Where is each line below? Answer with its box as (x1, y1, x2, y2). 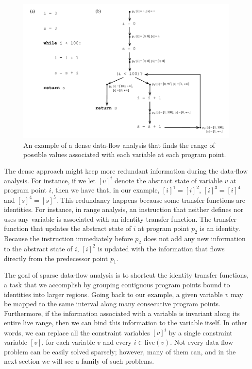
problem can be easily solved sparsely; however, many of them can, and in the (4, 346, 236, 356)
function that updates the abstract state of (4, 223, 132, 233)
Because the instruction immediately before (4, 233, 133, 244)
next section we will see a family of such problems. (4, 356, 154, 366)
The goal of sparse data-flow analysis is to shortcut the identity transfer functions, (4, 270, 249, 280)
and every (102, 336, 132, 347)
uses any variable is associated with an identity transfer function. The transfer (4, 213, 237, 224)
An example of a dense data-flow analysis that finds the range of (23, 140, 215, 150)
